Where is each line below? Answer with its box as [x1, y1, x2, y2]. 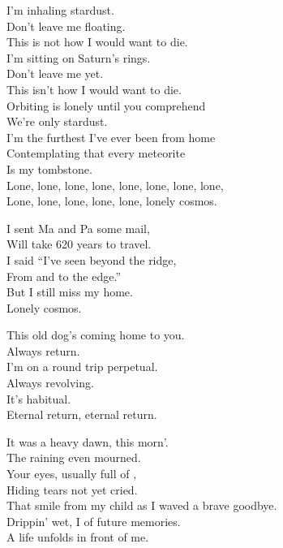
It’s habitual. [6, 390, 71, 407]
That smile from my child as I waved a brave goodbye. [6, 497, 277, 514]
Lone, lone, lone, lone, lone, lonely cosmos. [6, 192, 217, 209]
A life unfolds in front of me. [6, 529, 149, 546]
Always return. [6, 342, 80, 359]
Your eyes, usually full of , [6, 465, 137, 482]
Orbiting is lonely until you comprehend [6, 97, 206, 114]
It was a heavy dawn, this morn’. [6, 433, 169, 450]
